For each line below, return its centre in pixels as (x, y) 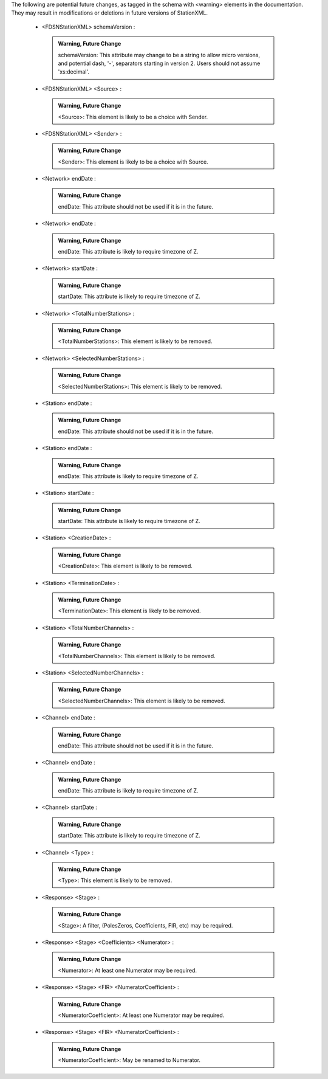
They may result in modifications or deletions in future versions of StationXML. (109, 13)
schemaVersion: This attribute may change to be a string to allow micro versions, (159, 55)
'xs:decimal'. (73, 72)
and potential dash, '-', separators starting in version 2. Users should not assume (159, 63)
